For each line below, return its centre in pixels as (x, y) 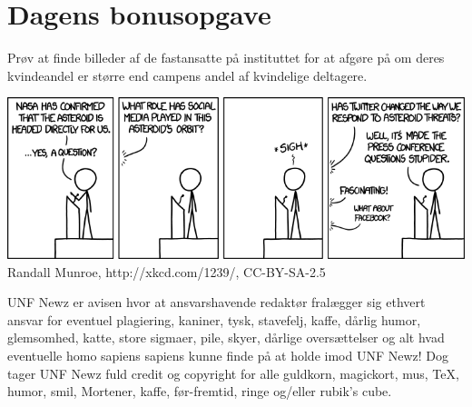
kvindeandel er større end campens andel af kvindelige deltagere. (187, 75)
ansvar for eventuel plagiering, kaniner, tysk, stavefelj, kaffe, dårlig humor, (214, 319)
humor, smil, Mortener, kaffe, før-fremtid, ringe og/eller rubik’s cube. (200, 391)
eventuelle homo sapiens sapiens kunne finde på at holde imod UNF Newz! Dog (228, 356)
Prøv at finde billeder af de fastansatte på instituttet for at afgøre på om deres (226, 58)
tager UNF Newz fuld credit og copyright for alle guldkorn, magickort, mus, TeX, (233, 373)
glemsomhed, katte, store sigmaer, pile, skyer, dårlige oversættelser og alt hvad (226, 338)
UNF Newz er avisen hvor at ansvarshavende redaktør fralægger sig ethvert (216, 302)
